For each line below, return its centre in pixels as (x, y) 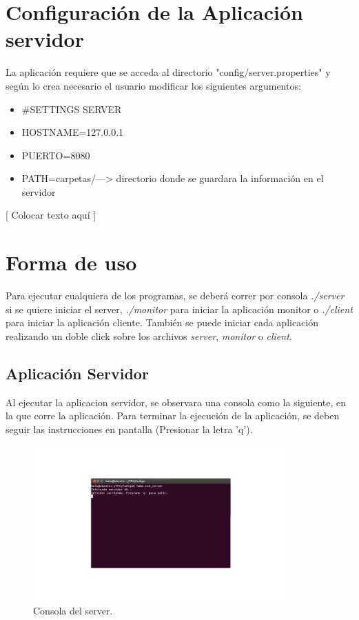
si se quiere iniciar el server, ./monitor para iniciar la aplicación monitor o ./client (179, 309)
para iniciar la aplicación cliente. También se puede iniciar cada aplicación (162, 322)
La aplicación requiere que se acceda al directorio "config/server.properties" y (168, 72)
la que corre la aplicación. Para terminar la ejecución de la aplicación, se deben (173, 416)
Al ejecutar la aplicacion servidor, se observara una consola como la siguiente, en (176, 402)
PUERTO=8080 (56, 155)
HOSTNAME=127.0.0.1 (73, 132)
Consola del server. (73, 611)
